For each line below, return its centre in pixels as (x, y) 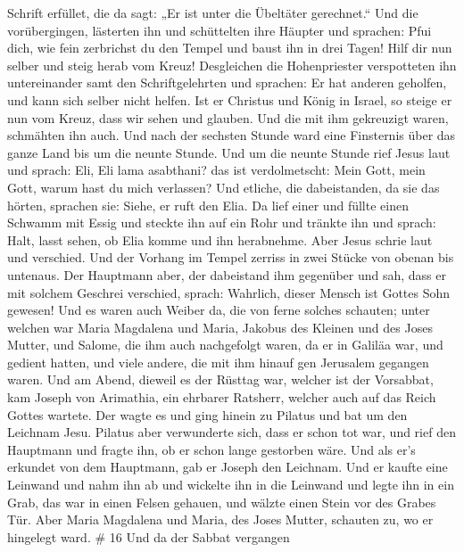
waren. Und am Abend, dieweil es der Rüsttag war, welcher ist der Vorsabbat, (220, 379)
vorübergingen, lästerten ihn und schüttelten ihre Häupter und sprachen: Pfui (220, 30)
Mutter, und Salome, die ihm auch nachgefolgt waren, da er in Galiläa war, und (225, 345)
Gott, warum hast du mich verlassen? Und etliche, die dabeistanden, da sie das (224, 187)
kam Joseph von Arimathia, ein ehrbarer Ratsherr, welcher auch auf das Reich (222, 397)
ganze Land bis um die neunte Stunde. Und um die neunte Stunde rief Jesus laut (229, 152)
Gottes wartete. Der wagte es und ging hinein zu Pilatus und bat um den (207, 414)
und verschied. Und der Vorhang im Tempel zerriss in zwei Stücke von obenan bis (231, 257)
